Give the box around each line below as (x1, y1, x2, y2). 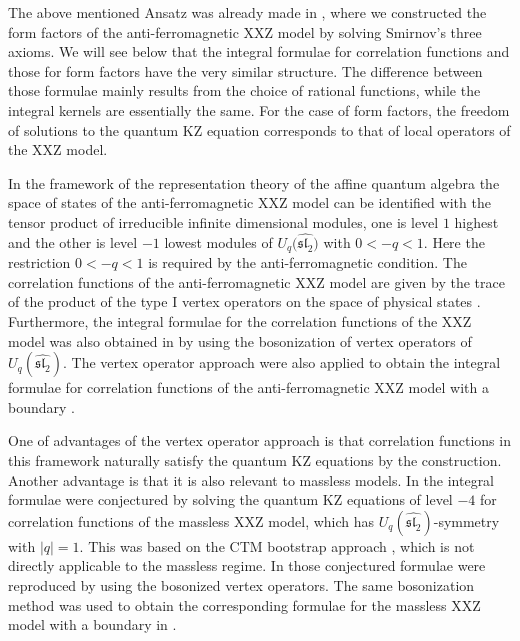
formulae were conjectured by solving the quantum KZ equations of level (8, 489, 453, 510)
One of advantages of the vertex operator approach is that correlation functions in (8, 430, 511, 451)
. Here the (423, 231, 485, 252)
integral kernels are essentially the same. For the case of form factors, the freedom (8, 99, 510, 120)
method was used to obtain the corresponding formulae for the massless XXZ (8, 594, 481, 615)
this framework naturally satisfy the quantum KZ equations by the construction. (8, 449, 502, 470)
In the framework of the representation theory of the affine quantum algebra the (8, 172, 500, 193)
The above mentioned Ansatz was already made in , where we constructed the (8, 2, 487, 22)
